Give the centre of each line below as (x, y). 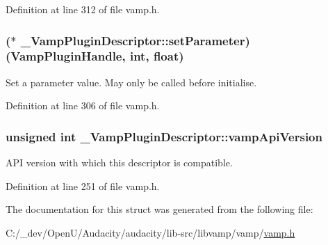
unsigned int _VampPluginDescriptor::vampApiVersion (164, 136)
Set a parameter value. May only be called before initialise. (131, 82)
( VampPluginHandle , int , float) (95, 56)
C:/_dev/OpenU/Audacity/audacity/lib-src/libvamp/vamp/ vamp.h (150, 232)
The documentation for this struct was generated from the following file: (159, 209)
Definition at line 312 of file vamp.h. (83, 9)
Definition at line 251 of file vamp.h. (83, 185)
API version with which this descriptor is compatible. (119, 163)
